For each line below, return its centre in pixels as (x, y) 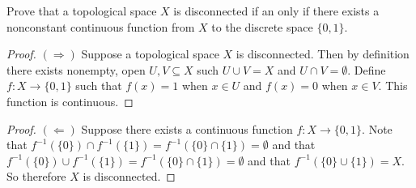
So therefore (36, 176)
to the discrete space (262, 26)
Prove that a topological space (82, 11)
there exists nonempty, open (76, 69)
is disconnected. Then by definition (323, 54)
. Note (377, 128)
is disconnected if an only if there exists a (276, 11)
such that (99, 85)
